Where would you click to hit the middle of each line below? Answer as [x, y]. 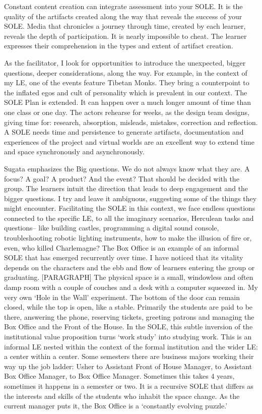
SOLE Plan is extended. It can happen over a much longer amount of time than [127, 102]
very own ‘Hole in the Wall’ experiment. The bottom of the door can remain [122, 297]
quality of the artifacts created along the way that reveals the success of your [123, 16]
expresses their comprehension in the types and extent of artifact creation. [119, 46]
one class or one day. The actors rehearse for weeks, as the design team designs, [127, 112]
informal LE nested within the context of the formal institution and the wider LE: [131, 346]
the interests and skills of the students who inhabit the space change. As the [122, 396]
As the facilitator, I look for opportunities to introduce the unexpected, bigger [125, 62]
